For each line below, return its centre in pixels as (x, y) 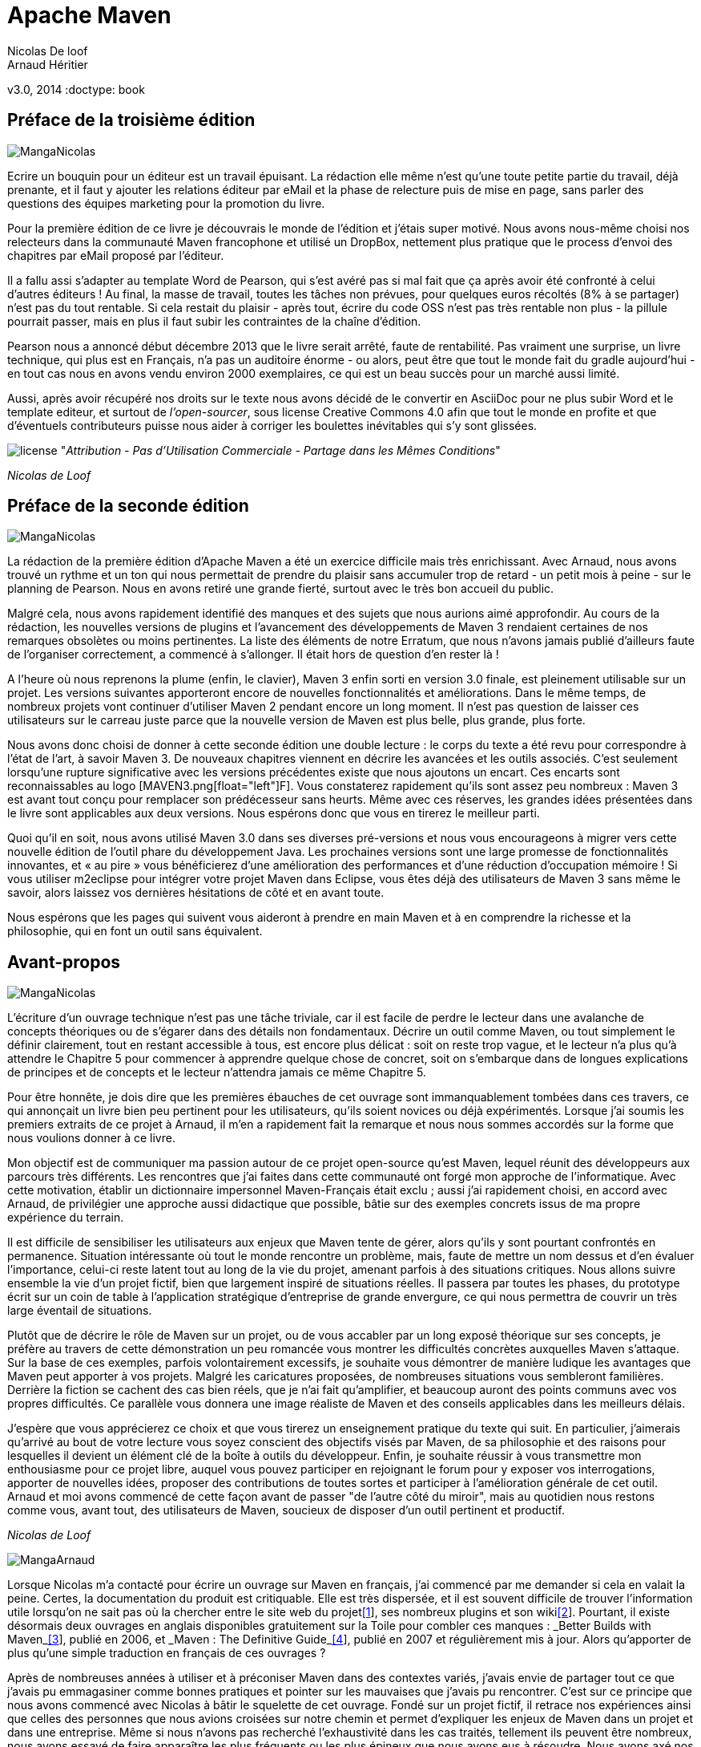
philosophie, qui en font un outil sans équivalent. (135, 931)
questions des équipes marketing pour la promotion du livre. (166, 203)
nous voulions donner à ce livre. (91, 1138)
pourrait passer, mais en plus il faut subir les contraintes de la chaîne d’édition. (214, 321)
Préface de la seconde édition (128, 506)
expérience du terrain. (66, 1218)
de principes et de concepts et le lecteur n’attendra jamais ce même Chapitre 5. (217, 1072)
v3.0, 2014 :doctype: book (76, 89)
